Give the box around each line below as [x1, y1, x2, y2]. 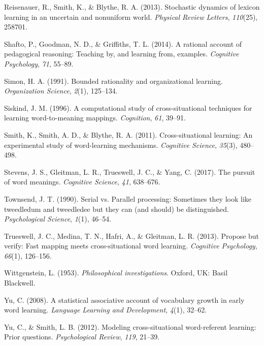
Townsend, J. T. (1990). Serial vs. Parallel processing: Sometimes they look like [4, 193, 251, 204]
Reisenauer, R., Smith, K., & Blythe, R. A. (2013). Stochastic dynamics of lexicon [4, 2, 260, 12]
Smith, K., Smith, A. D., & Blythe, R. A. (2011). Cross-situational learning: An [4, 129, 253, 140]
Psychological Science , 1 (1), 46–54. [4, 213, 112, 224]
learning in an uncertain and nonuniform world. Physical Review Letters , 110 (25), [4, 11, 258, 22]
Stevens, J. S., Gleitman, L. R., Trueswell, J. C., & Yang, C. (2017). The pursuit [4, 166, 255, 177]
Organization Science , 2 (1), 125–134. [4, 85, 118, 96]
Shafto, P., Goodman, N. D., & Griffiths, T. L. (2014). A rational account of [4, 38, 242, 49]
